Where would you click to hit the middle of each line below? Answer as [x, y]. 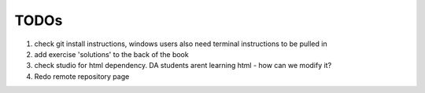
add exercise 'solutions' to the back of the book [111, 54]
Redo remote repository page [82, 76]
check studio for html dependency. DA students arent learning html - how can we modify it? [183, 66]
